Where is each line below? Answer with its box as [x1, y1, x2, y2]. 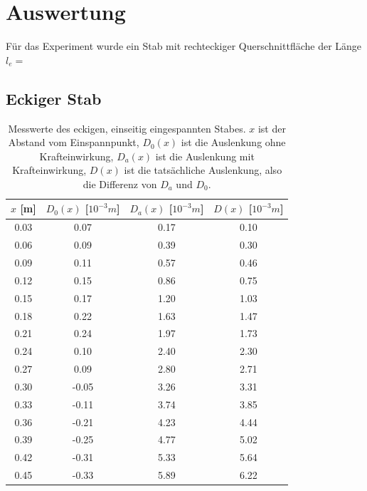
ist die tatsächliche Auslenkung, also [124, 162, 282, 177]
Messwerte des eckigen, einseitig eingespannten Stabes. [8, 120, 246, 135]
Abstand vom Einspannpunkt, [8, 135, 139, 150]
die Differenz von [83, 176, 157, 191]
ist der [257, 120, 286, 135]
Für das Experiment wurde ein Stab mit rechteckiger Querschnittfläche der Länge [6, 38, 362, 53]
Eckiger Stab [6, 87, 102, 109]
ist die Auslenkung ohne [181, 135, 286, 150]
